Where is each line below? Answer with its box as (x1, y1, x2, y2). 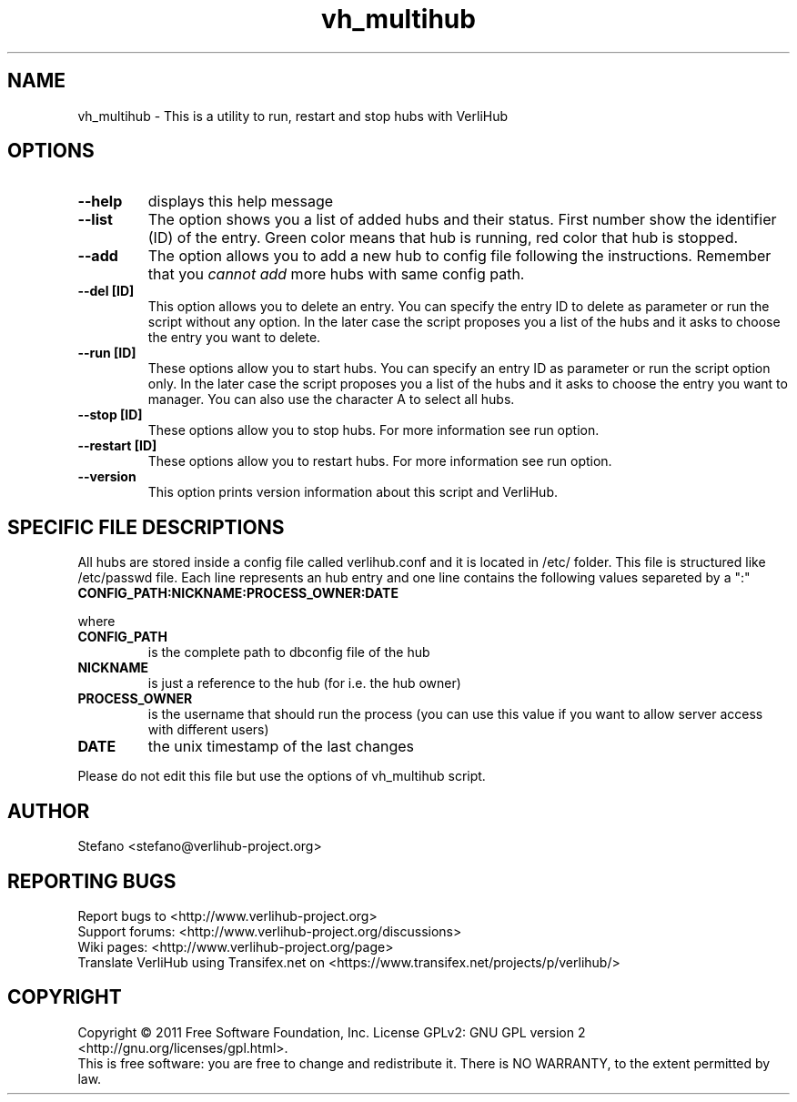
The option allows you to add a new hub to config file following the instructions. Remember (147, 247, 772, 266)
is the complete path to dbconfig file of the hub (147, 644, 430, 661)
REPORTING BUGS (7, 869, 177, 893)
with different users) (147, 722, 269, 738)
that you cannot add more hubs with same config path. (147, 265, 525, 284)
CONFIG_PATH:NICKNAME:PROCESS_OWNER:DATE (77, 585, 398, 602)
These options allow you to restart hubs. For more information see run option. (147, 453, 612, 470)
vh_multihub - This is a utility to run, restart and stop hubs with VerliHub (77, 107, 509, 124)
